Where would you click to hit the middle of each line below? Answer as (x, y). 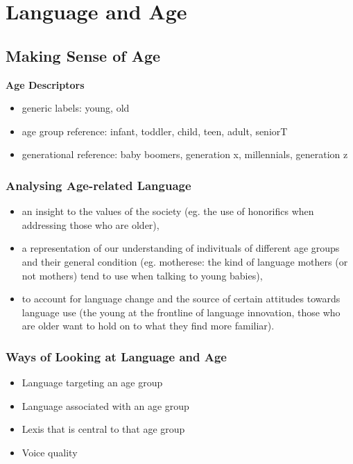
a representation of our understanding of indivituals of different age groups (181, 248)
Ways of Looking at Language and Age (116, 356)
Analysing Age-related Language (98, 185)
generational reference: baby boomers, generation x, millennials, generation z (185, 154)
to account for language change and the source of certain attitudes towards (181, 299)
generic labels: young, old (76, 108)
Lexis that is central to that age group (103, 429)
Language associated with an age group (105, 405)
